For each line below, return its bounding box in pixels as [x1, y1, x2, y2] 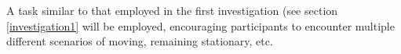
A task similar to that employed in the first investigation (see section [6, 2, 338, 18]
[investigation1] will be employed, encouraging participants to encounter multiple [6, 17, 395, 34]
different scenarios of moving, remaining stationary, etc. [6, 33, 273, 49]
